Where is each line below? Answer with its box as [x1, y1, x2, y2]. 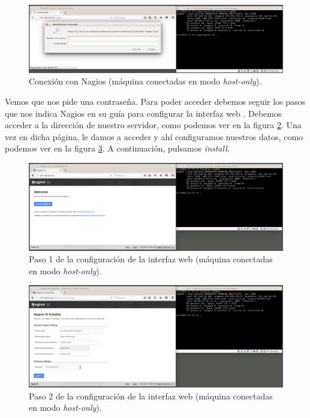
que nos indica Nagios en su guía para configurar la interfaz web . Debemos [5, 107, 282, 119]
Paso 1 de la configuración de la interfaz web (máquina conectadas [29, 253, 273, 265]
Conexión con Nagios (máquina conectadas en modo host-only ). [29, 75, 262, 87]
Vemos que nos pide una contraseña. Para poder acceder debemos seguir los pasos [5, 95, 306, 108]
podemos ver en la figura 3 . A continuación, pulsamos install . [5, 142, 230, 155]
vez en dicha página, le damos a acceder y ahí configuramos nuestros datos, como [5, 130, 303, 143]
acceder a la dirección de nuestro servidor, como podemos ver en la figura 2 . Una [5, 119, 302, 131]
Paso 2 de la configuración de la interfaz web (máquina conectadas [29, 389, 273, 402]
